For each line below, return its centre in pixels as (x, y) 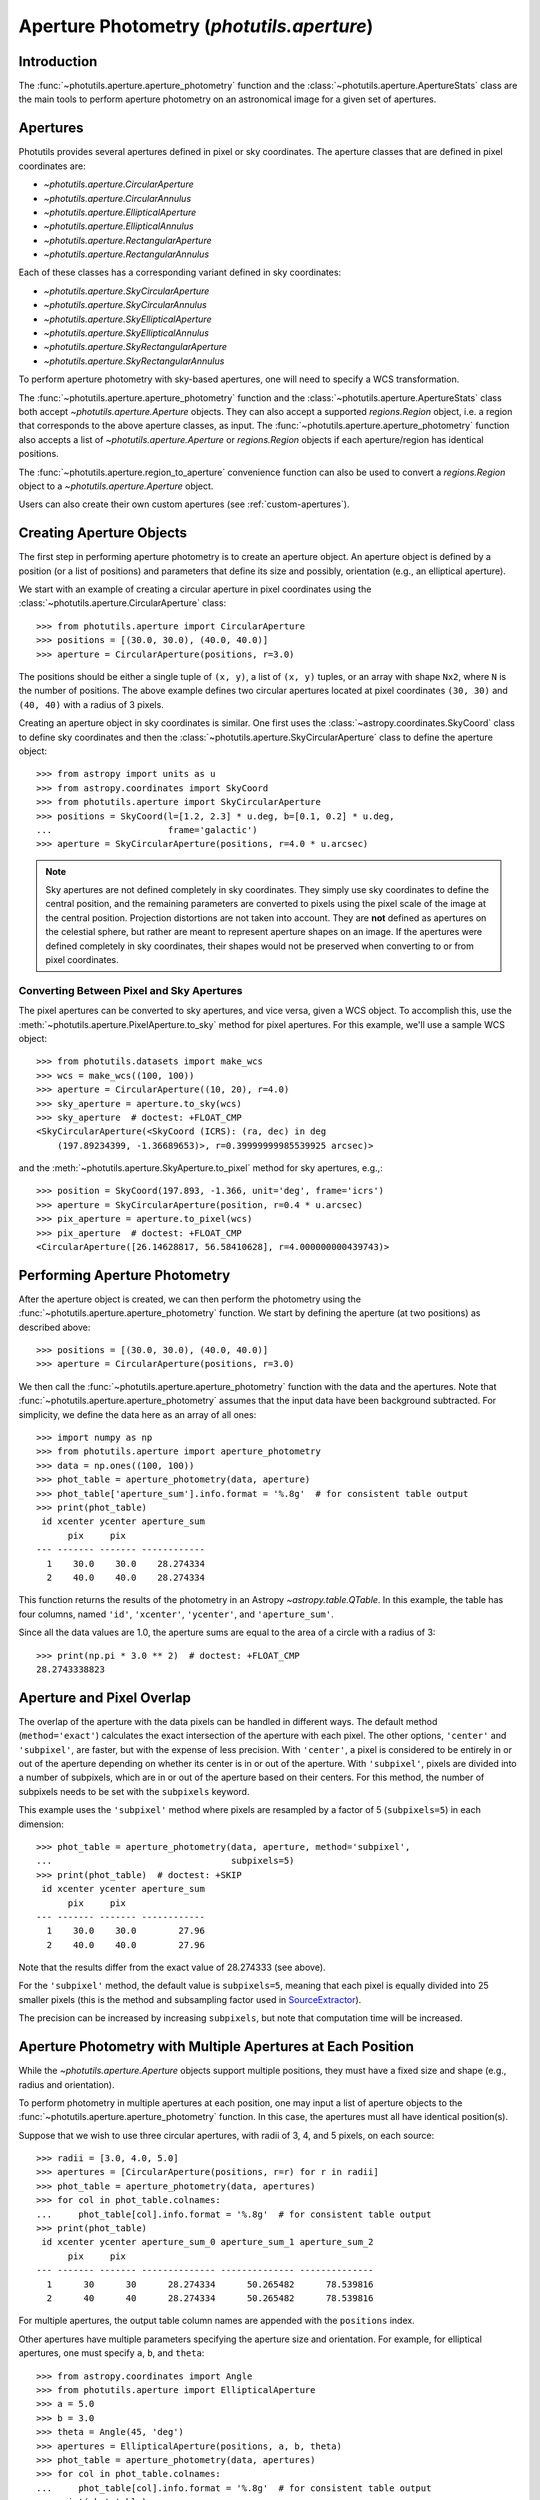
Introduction (58, 61)
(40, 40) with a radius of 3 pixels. (91, 704)
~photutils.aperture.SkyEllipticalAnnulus (126, 333)
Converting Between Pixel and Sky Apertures (130, 990)
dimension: (41, 1824)
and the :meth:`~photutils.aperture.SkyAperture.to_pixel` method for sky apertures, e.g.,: (201, 1168)
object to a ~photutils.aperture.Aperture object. (116, 486)
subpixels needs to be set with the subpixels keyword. (134, 1791)
